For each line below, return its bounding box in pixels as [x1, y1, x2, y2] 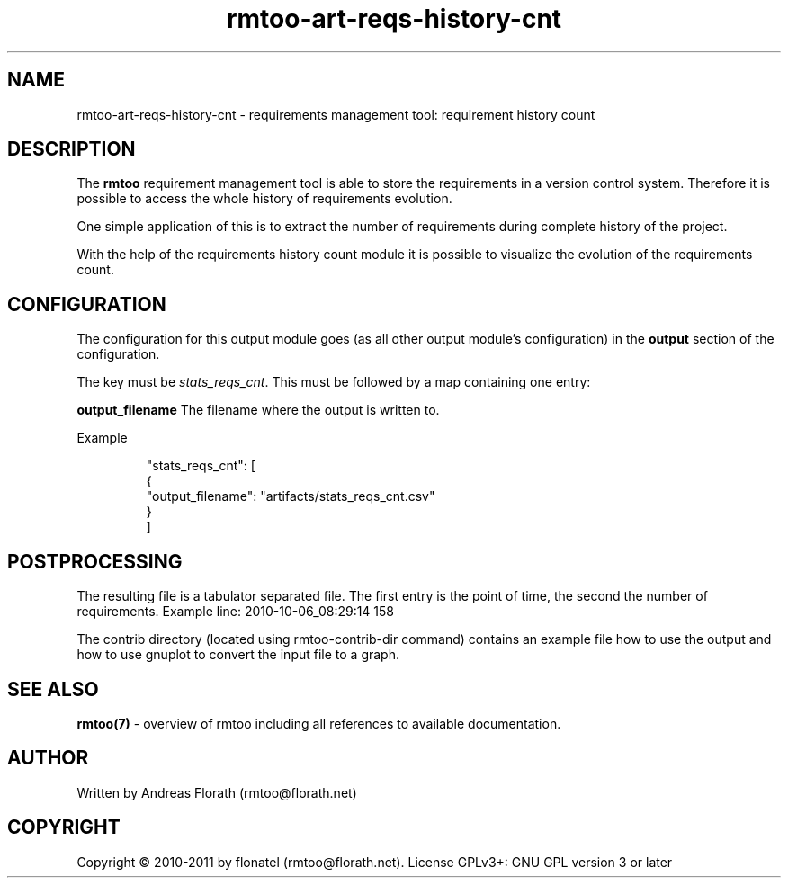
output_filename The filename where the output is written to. [76, 402, 440, 418]
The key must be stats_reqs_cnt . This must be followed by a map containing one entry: [76, 374, 591, 390]
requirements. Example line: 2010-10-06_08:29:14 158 [76, 603, 395, 620]
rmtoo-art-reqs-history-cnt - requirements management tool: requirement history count [76, 106, 595, 122]
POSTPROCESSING [7, 550, 183, 573]
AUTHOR [7, 746, 89, 770]
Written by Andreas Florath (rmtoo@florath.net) [76, 784, 357, 800]
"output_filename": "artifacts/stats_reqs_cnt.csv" [146, 488, 435, 505]
